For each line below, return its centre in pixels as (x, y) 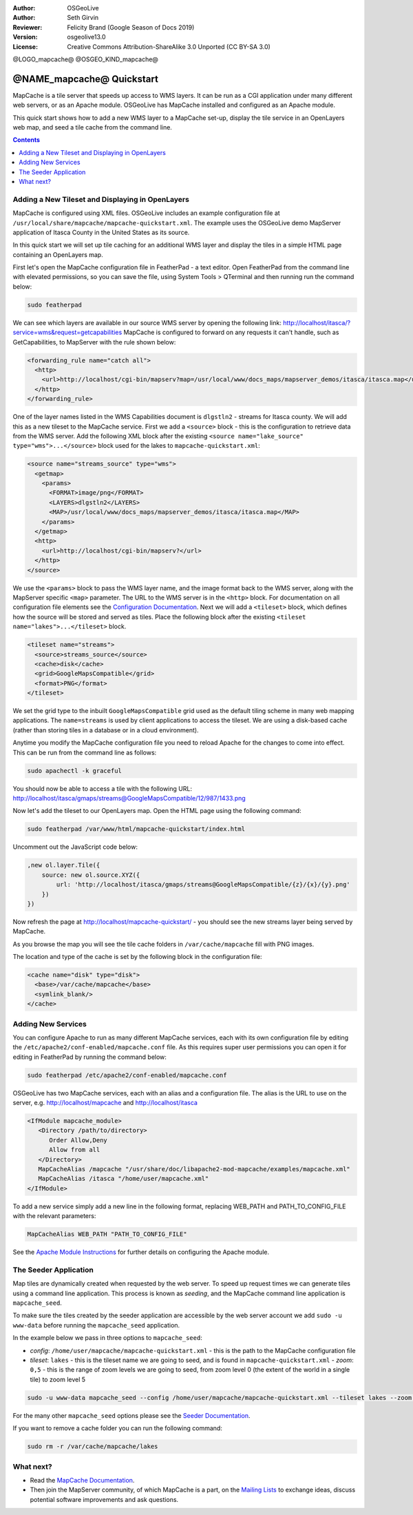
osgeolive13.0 (86, 37)
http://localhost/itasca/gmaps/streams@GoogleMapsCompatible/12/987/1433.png (129, 798)
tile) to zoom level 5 (58, 1379)
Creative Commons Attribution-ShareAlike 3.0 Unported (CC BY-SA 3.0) (169, 47)
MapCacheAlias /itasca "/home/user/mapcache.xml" (124, 1179)
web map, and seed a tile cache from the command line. (92, 127)
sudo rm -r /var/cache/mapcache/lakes (93, 1446)
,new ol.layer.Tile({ (64, 865)
